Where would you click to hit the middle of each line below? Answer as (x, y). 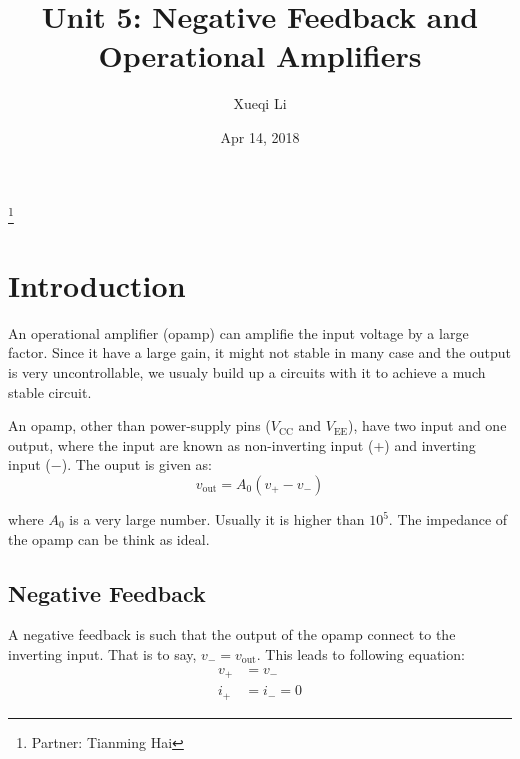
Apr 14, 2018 (260, 136)
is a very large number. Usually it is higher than (217, 519)
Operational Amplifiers (260, 55)
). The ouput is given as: (136, 464)
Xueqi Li (260, 103)
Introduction (97, 284)
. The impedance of (448, 519)
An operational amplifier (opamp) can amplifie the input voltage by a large (238, 332)
